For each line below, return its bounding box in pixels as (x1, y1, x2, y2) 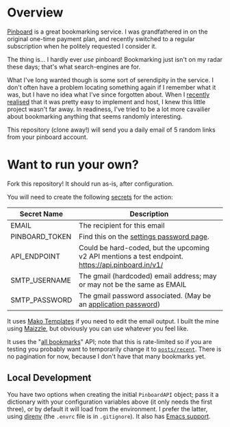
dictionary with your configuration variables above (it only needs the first (7, 398, 212, 406)
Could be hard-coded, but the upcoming (78, 243, 210, 252)
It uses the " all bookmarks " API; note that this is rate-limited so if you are (7, 337, 212, 345)
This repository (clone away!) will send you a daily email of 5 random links (7, 125, 216, 134)
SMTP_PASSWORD (10, 295, 73, 304)
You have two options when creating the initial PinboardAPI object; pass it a (7, 390, 219, 398)
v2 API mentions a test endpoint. (78, 252, 183, 261)
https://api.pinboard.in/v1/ (78, 260, 164, 269)
